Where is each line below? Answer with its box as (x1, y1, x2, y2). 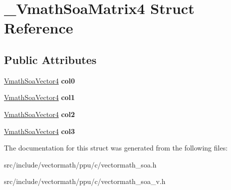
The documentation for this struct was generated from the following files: (4, 142, 228, 153)
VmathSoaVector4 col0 (4, 75, 75, 85)
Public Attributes (4, 51, 97, 67)
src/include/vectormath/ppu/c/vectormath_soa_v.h (4, 176, 166, 186)
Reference (4, 17, 73, 38)
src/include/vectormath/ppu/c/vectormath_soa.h (4, 159, 157, 169)
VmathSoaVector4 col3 (4, 125, 75, 136)
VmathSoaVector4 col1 (4, 92, 75, 102)
